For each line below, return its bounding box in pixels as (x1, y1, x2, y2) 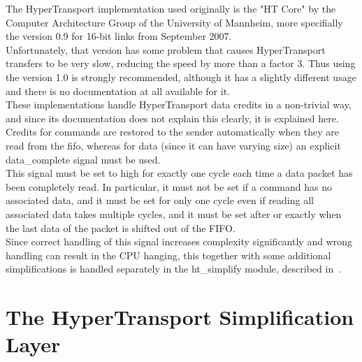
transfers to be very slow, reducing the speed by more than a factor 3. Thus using (6, 56, 356, 71)
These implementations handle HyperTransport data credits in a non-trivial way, (6, 97, 352, 112)
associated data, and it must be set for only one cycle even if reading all (6, 193, 314, 208)
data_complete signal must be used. (6, 152, 161, 166)
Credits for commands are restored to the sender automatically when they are (6, 124, 339, 139)
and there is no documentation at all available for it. (6, 83, 231, 98)
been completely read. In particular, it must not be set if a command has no (6, 179, 332, 194)
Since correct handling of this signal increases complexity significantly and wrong (6, 234, 353, 249)
